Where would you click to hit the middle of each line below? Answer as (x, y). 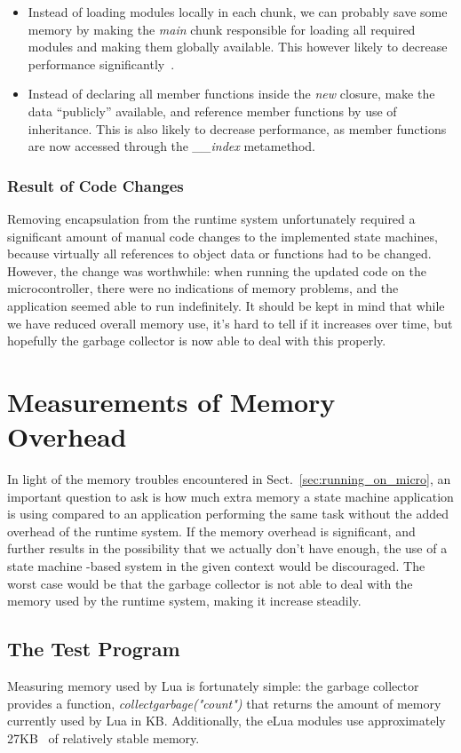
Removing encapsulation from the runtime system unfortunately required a (211, 218)
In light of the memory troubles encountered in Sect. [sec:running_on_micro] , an (229, 479)
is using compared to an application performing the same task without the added (228, 514)
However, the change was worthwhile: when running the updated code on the (217, 270)
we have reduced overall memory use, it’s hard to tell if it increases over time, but (230, 323)
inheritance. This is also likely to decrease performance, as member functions (237, 128)
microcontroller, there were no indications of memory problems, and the (203, 288)
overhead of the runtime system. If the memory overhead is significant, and (211, 531)
